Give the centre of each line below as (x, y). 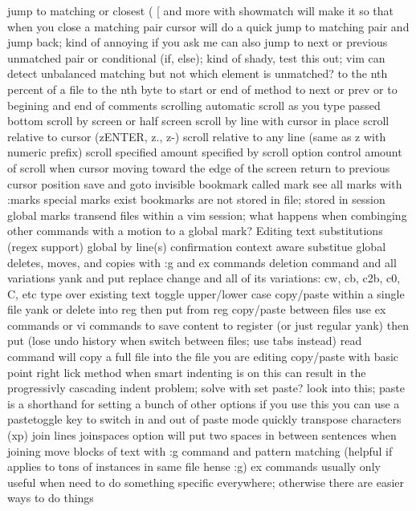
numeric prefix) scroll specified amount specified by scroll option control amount (205, 152)
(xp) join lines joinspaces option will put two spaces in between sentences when (202, 435)
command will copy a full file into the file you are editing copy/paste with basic (203, 357)
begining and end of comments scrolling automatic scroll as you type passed (194, 105)
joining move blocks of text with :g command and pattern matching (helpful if (200, 450)
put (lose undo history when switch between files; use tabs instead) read (185, 341)
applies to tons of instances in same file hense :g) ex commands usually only (194, 466)
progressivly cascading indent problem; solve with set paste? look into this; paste (206, 388)
